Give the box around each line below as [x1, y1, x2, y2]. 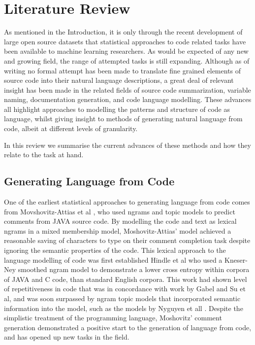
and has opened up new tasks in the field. [4, 332, 129, 342]
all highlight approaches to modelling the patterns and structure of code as [4, 103, 230, 114]
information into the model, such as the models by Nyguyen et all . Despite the [4, 303, 243, 313]
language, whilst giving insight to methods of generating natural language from [4, 113, 243, 124]
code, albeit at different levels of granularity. [4, 123, 138, 134]
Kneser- [224, 254, 248, 265]
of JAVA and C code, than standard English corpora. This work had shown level [4, 274, 247, 284]
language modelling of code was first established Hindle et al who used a [4, 254, 223, 265]
